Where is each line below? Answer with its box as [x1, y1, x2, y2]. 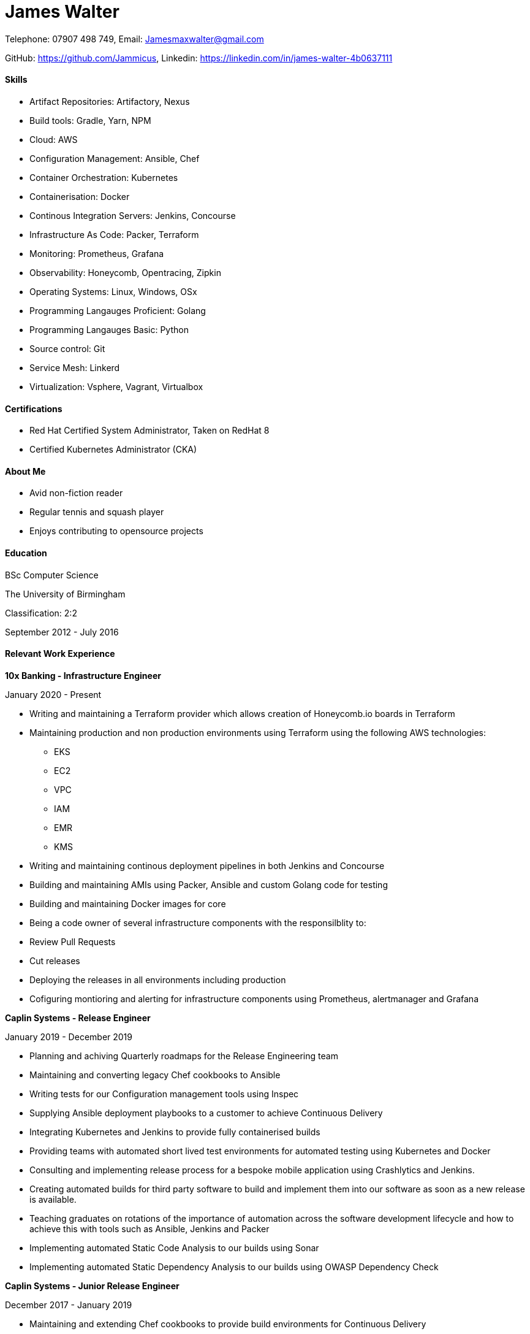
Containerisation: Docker [29, 191, 130, 202]
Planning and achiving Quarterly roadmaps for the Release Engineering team [29, 1050, 338, 1061]
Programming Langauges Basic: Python [29, 324, 189, 335]
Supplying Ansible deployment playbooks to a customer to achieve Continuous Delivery [29, 1107, 383, 1118]
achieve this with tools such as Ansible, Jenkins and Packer [29, 1223, 270, 1234]
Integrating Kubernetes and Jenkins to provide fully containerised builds [29, 1126, 320, 1137]
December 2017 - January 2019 [5, 1299, 132, 1310]
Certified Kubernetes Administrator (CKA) [29, 444, 197, 455]
